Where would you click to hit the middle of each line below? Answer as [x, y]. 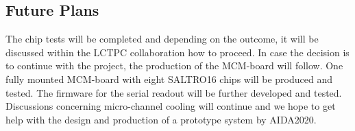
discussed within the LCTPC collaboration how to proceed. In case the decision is [177, 52]
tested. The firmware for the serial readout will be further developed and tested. [174, 92]
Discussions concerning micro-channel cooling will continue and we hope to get [171, 106]
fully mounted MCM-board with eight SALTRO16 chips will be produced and [169, 79]
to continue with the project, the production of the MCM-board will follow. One [174, 65]
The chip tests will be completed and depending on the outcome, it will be [162, 39]
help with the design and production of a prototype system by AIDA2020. [161, 119]
